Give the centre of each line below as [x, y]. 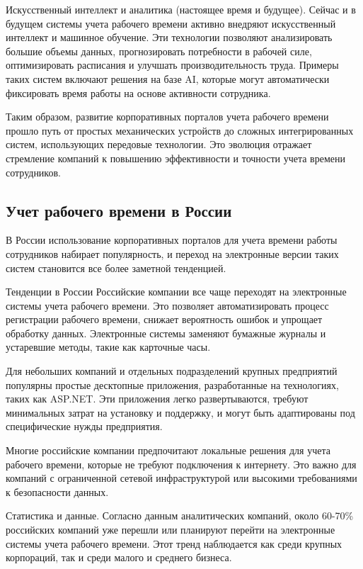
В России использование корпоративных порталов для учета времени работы [172, 240]
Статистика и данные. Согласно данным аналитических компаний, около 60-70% [180, 516]
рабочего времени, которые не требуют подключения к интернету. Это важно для [181, 464]
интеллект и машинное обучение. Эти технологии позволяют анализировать [169, 37]
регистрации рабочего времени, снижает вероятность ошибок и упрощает [164, 319]
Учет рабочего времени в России [119, 210]
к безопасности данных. [57, 491]
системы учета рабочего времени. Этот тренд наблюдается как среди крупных [174, 543]
